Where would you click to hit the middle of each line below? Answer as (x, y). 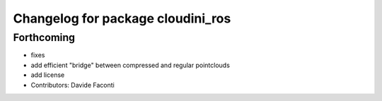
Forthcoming (44, 37)
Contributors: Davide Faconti (73, 85)
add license (48, 75)
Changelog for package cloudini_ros (122, 18)
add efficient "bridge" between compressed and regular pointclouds (130, 65)
